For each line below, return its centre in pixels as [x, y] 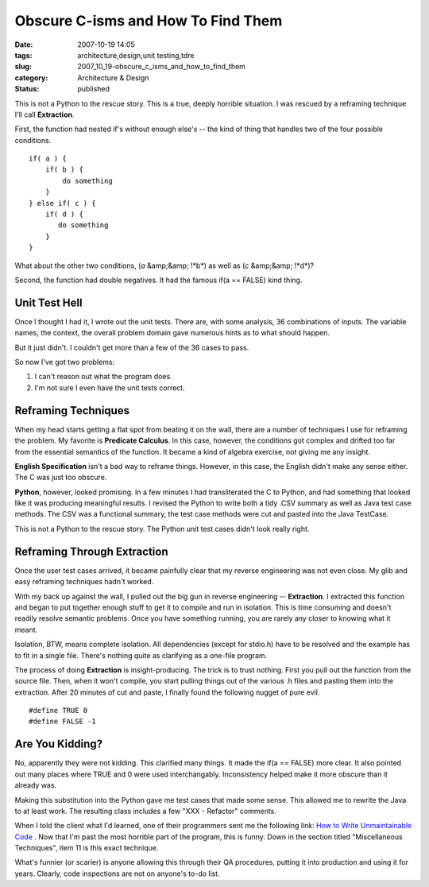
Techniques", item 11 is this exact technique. [87, 848]
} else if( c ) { [62, 203]
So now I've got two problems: [65, 362]
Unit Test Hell [48, 302]
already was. [36, 785]
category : [31, 77]
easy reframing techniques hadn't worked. [84, 582]
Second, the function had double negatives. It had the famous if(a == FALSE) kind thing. [158, 280]
